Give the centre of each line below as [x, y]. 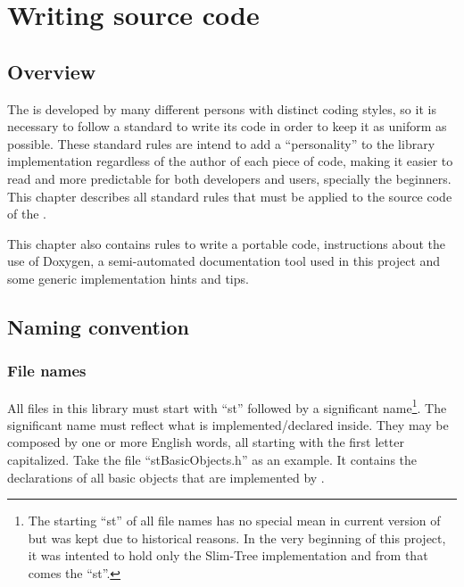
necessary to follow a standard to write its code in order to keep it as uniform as [227, 126]
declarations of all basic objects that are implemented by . [166, 477]
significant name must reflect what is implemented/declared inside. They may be [228, 424]
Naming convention [99, 326]
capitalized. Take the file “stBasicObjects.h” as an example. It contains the [212, 459]
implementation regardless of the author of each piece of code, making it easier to [230, 161]
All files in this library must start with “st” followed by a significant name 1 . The [227, 406]
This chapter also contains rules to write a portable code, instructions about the [227, 243]
